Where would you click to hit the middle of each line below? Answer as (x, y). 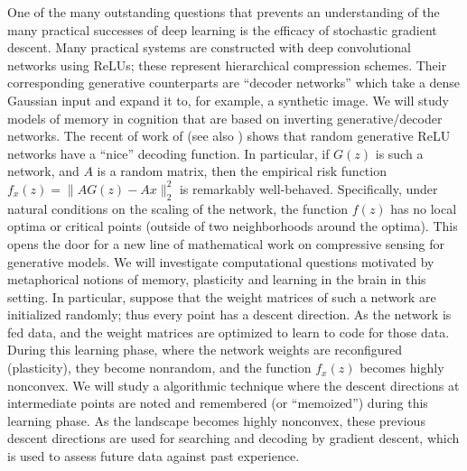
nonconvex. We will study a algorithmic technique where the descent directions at (233, 385)
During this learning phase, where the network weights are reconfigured (205, 350)
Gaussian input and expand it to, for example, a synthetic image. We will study (228, 100)
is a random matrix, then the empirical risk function (242, 171)
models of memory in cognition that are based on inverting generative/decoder (225, 118)
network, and (43, 171)
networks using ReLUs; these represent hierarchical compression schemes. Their (227, 65)
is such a (399, 153)
